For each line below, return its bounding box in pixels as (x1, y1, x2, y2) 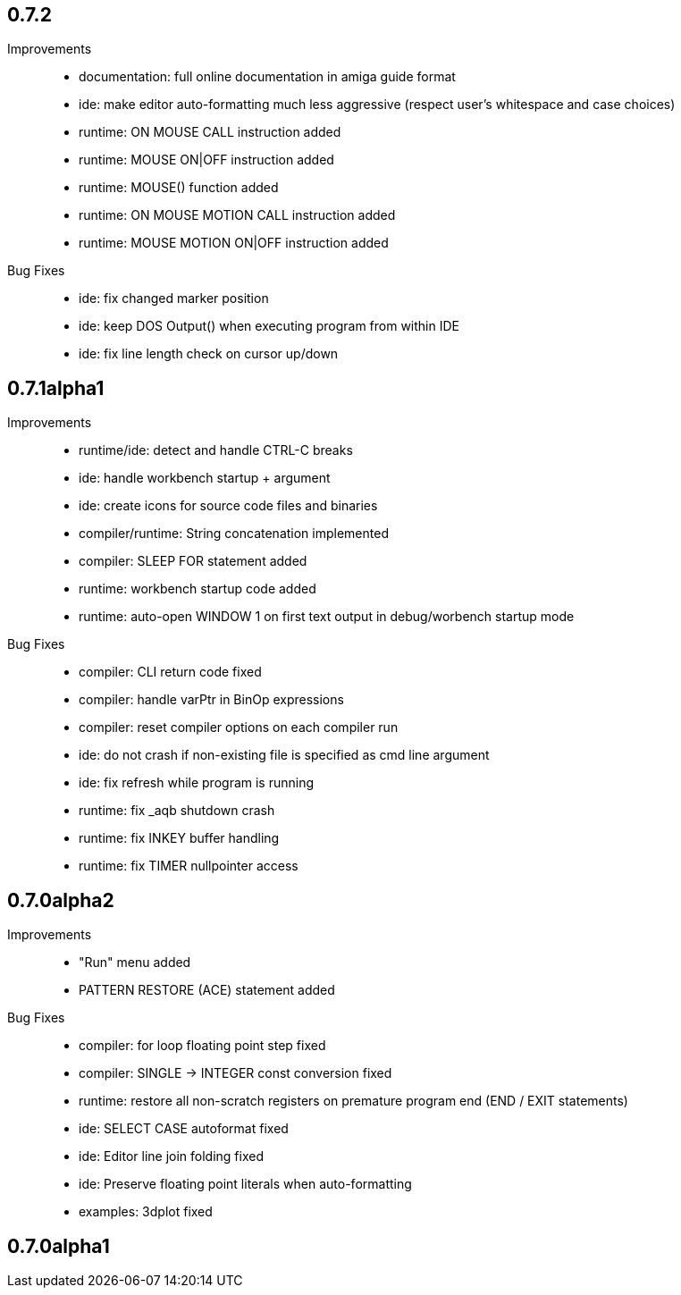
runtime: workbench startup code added (79, 581, 316, 597)
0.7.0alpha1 (7, 1234, 110, 1257)
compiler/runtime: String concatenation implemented (79, 526, 389, 542)
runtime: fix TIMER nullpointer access (79, 858, 298, 874)
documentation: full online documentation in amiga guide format (79, 69, 456, 85)
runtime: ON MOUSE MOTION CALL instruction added (79, 207, 396, 223)
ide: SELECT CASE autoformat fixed (79, 1121, 289, 1137)
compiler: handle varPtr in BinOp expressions (79, 692, 344, 708)
